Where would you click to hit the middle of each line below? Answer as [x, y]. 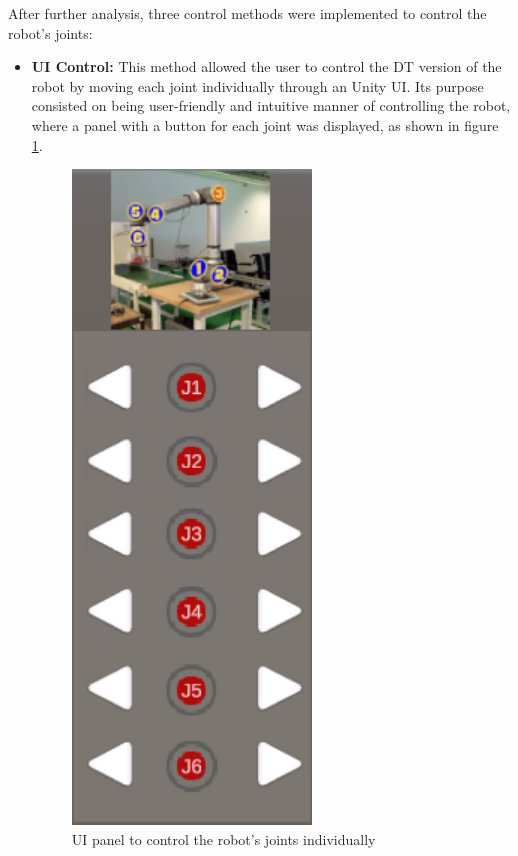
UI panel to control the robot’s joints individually [223, 838]
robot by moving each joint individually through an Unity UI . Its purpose [257, 85]
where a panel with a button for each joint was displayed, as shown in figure [265, 124]
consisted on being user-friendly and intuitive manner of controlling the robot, [271, 105]
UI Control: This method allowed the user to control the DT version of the [266, 66]
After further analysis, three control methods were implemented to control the [247, 13]
